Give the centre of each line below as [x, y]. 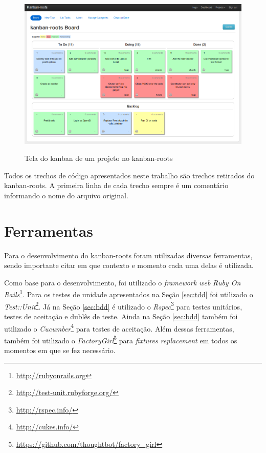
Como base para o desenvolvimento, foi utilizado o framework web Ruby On [123, 282]
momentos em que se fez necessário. [60, 350]
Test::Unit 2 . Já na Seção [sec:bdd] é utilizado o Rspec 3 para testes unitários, [123, 305]
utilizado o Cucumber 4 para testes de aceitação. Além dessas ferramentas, [119, 327]
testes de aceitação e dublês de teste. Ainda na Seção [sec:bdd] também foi [121, 316]
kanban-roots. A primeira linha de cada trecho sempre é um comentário [116, 185]
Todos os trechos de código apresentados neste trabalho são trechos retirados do [129, 175]
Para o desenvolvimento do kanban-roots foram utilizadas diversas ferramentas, [128, 255]
